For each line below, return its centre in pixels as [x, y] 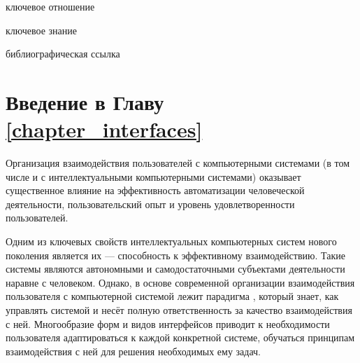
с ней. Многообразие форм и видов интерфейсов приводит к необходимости [168, 323]
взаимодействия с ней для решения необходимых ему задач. [133, 351]
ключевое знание [41, 30]
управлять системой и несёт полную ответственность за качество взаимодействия [179, 310]
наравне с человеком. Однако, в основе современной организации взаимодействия [180, 282]
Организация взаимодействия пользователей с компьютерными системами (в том [178, 163]
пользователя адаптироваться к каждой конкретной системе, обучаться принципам [180, 337]
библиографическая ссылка [63, 54]
